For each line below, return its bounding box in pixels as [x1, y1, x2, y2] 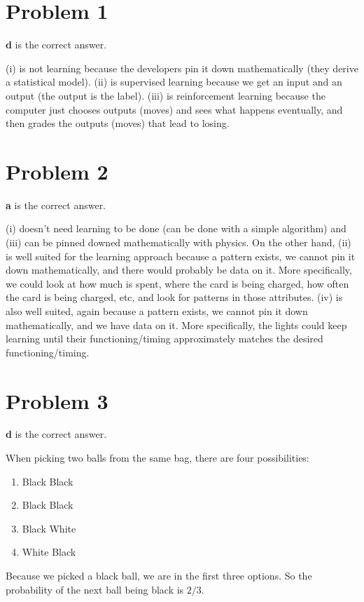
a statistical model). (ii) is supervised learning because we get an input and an [6, 74, 342, 89]
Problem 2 [6, 156, 108, 185]
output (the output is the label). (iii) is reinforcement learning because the [6, 88, 325, 102]
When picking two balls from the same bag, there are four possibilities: [6, 450, 309, 465]
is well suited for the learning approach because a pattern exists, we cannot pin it [6, 248, 356, 263]
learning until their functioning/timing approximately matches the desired [6, 331, 323, 346]
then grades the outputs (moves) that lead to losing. [6, 116, 230, 131]
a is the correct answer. [6, 197, 106, 212]
